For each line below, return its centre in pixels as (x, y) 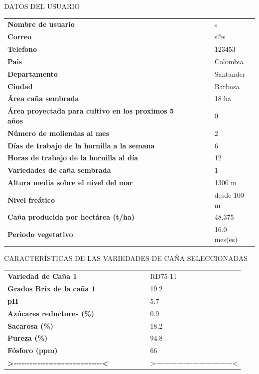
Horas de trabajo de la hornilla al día (73, 158)
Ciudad (20, 86)
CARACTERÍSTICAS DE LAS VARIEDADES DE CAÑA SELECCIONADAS (126, 258)
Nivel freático (31, 199)
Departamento (33, 73)
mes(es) (226, 239)
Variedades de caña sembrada (59, 170)
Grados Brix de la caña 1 (52, 289)
